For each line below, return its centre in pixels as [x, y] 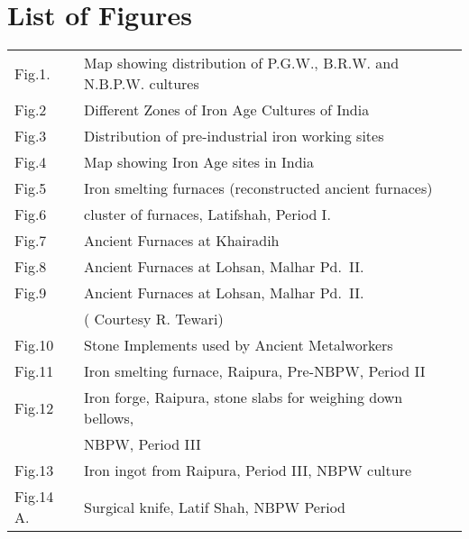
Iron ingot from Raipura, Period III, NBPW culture [248, 470]
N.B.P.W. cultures [142, 84]
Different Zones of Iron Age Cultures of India [227, 110]
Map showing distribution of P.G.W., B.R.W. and [242, 63]
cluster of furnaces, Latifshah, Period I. [207, 215]
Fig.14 [34, 497]
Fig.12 [34, 407]
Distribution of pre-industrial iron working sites [234, 136]
